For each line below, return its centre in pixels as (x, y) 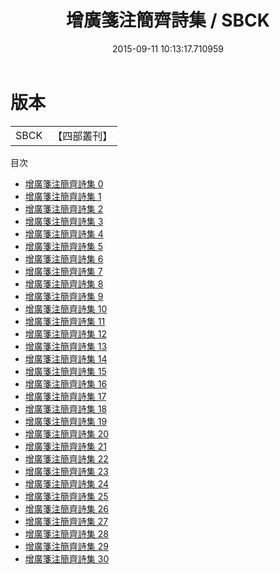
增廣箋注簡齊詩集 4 (64, 233)
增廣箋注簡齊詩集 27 (66, 521)
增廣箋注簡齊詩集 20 (67, 433)
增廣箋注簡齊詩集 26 (66, 508)
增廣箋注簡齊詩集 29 (66, 546)
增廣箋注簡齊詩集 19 (66, 421)
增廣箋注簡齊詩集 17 (65, 396)
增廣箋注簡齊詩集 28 (66, 533)
